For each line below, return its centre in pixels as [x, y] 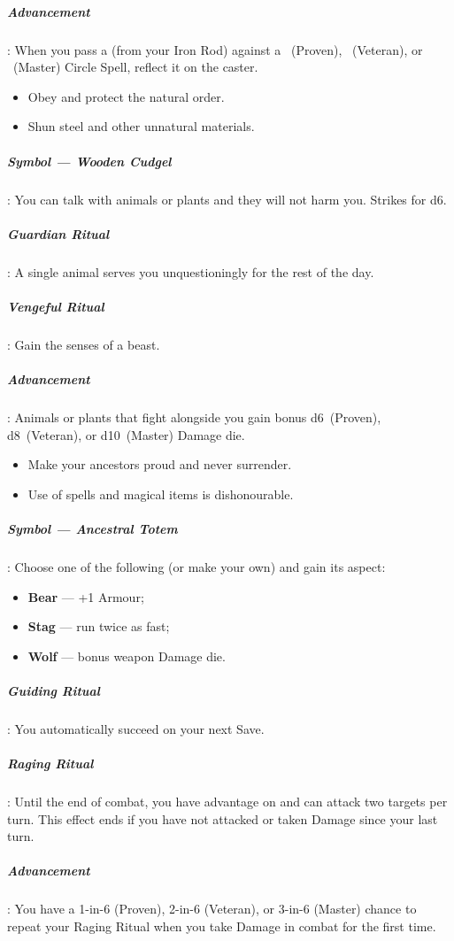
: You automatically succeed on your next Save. [136, 728]
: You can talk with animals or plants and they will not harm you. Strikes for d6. [227, 199]
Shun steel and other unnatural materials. [141, 126]
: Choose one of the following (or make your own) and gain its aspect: [196, 566]
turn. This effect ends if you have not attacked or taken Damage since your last [223, 818]
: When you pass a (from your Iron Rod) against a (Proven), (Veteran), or [215, 49]
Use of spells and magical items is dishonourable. [161, 494]
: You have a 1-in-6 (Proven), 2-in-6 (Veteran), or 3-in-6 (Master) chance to [212, 909]
